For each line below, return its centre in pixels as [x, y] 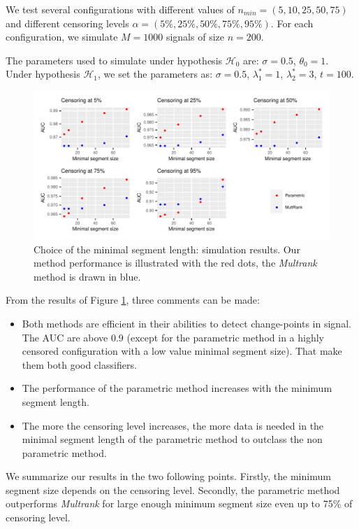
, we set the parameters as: [155, 74]
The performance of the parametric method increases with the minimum [177, 388]
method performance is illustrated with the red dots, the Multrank [175, 263]
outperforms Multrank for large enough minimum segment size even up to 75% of [179, 503]
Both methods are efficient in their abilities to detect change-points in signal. [186, 323]
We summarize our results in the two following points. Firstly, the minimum [168, 476]
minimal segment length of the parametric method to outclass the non [172, 439]
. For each [292, 23]
